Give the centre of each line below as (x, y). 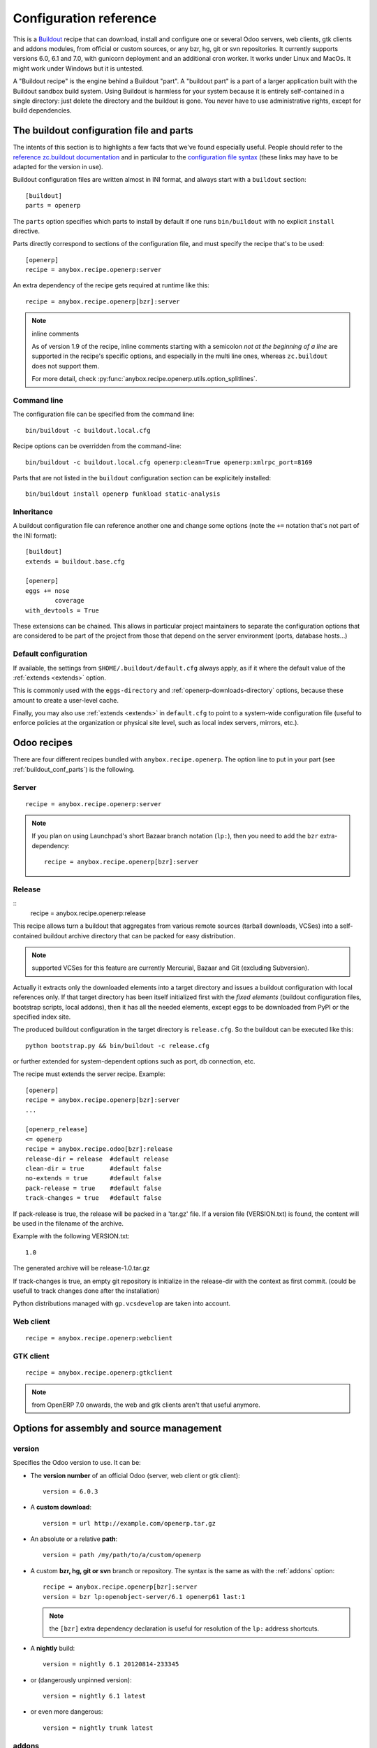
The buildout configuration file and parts (103, 130)
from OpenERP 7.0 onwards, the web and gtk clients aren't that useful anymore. (146, 1405)
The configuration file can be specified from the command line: (104, 414)
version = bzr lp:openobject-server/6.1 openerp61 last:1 (144, 1597)
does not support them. (66, 366)
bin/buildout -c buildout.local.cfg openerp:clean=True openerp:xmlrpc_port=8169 (169, 462)
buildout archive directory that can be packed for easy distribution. (139, 936)
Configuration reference (85, 18)
